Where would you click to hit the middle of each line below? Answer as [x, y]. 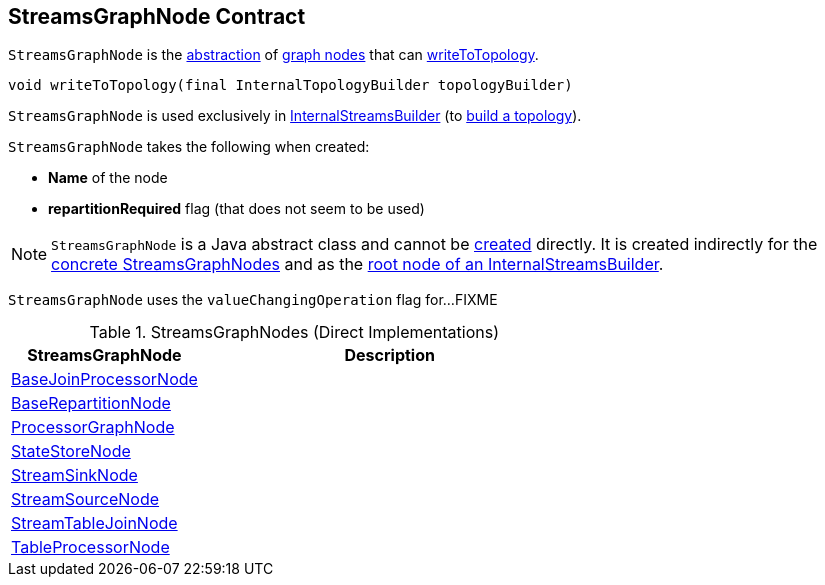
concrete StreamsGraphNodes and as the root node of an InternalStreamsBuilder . [357, 264]
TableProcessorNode [90, 547]
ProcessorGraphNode [93, 427]
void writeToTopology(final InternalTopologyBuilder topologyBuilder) [290, 85]
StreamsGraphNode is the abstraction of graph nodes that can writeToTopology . [273, 55]
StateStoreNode [71, 451]
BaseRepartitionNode [91, 403]
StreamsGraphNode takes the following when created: [189, 147]
